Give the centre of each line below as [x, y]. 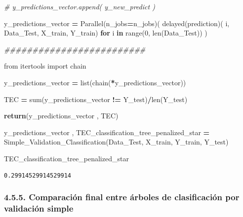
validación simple [39, 208]
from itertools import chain [45, 66]
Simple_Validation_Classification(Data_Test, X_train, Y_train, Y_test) [116, 142]
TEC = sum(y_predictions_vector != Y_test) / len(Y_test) [96, 99]
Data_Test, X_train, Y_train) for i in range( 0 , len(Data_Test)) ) [106, 33]
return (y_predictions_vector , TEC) [61, 116]
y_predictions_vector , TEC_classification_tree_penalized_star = [107, 132]
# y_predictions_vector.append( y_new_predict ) [80, 6]
